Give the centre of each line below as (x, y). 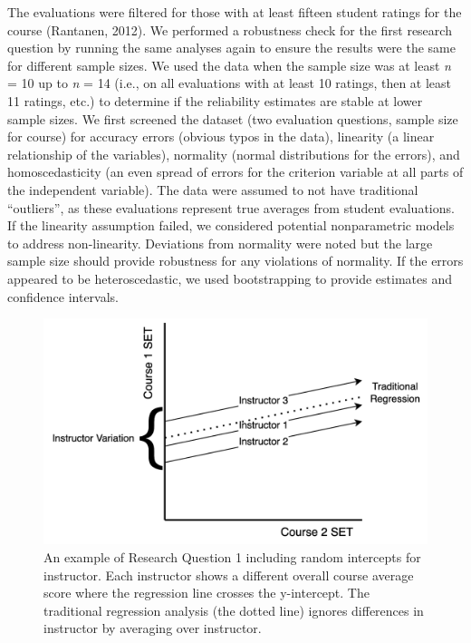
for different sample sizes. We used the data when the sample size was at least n (229, 65)
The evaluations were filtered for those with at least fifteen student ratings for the (235, 12)
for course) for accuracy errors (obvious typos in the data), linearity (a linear (221, 136)
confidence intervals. (63, 296)
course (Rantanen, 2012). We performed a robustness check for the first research (230, 29)
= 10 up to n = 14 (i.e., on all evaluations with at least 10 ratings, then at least (230, 83)
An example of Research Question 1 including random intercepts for (232, 556)
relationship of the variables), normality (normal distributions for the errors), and (234, 154)
